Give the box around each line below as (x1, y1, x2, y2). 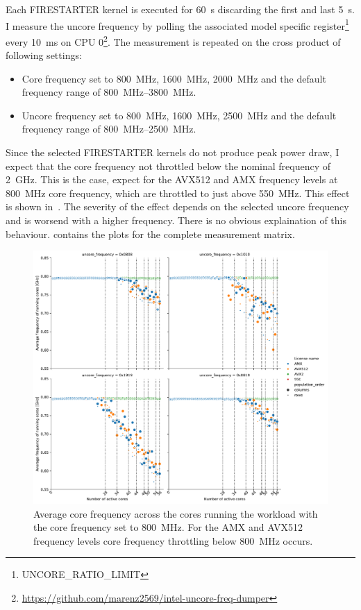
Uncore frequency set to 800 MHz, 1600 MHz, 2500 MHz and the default (22, 108, 337, 122)
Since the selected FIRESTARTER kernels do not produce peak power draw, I (6, 145, 339, 160)
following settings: (6, 48, 82, 62)
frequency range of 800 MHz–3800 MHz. (22, 85, 196, 99)
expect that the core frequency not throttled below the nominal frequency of (6, 158, 331, 173)
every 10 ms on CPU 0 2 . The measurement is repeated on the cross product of (6, 32, 341, 49)
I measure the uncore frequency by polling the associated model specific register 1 (6, 16, 349, 33)
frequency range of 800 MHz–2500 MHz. (22, 121, 196, 136)
